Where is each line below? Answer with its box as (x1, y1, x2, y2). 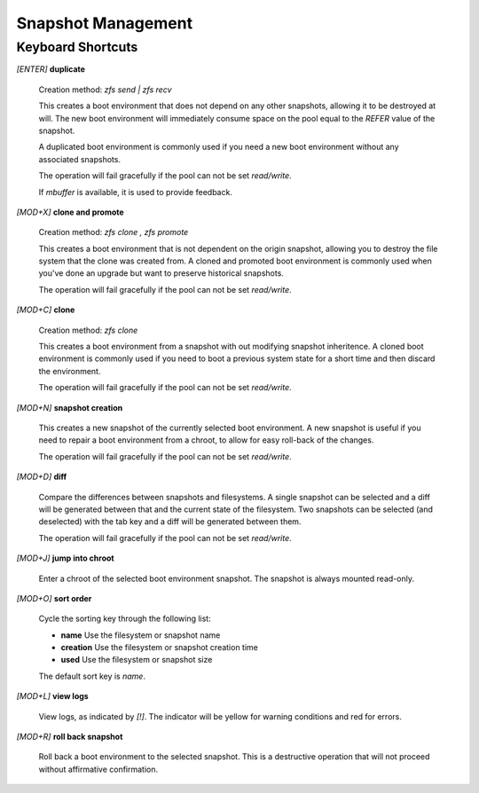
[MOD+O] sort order (16, 593, 92, 603)
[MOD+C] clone (16, 304, 75, 315)
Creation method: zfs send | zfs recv (38, 84, 172, 95)
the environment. (38, 365, 101, 376)
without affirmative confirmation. (38, 764, 159, 774)
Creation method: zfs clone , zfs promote (38, 227, 189, 238)
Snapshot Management (16, 13, 193, 33)
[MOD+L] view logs (16, 691, 89, 702)
